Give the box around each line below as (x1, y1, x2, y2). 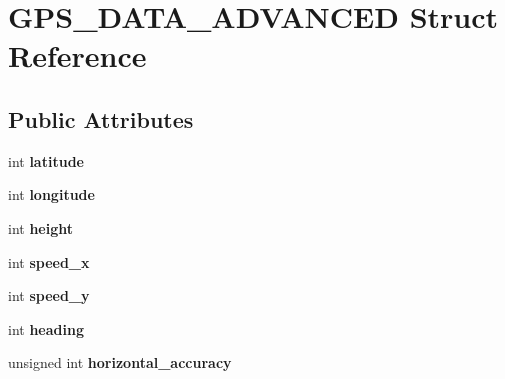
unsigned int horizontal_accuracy (8, 352, 232, 373)
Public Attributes (8, 103, 194, 134)
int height (8, 217, 74, 238)
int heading (8, 318, 84, 339)
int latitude (8, 150, 84, 171)
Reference (8, 35, 147, 76)
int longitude (8, 184, 95, 205)
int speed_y (8, 285, 90, 306)
